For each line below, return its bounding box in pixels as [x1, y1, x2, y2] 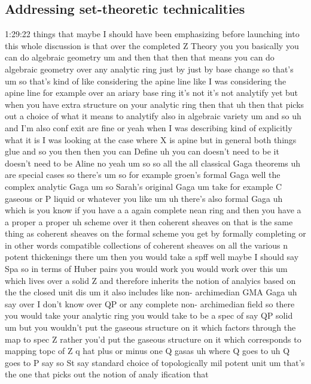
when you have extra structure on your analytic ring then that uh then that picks [5, 98, 304, 110]
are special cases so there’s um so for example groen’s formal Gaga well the [5, 168, 280, 181]
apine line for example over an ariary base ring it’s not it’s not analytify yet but [5, 86, 298, 99]
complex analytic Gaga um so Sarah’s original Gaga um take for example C [5, 180, 282, 192]
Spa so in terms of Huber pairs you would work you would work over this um [5, 262, 288, 275]
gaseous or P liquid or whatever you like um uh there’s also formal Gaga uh [5, 192, 283, 204]
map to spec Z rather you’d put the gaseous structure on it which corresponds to [5, 332, 301, 345]
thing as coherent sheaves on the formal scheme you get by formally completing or [5, 227, 306, 240]
